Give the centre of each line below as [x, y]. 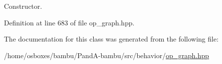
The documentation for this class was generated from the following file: [111, 39]
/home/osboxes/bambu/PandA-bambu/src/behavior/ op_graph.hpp [107, 55]
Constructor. [23, 6]
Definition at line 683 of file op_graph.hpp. [69, 22]
